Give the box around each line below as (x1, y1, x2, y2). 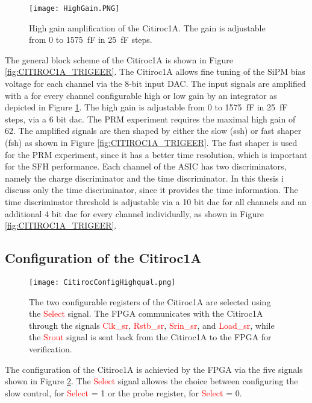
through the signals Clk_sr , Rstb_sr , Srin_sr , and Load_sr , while (29, 319, 275, 331)
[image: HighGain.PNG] (29, 4, 120, 13)
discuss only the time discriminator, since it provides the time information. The (5, 183, 298, 196)
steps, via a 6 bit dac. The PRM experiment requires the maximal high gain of (5, 112, 296, 125)
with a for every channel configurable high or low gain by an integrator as (5, 89, 277, 101)
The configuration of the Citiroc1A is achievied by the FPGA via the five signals (5, 363, 303, 375)
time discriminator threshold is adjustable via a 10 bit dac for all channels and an (5, 195, 307, 208)
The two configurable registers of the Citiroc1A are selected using (29, 295, 271, 308)
